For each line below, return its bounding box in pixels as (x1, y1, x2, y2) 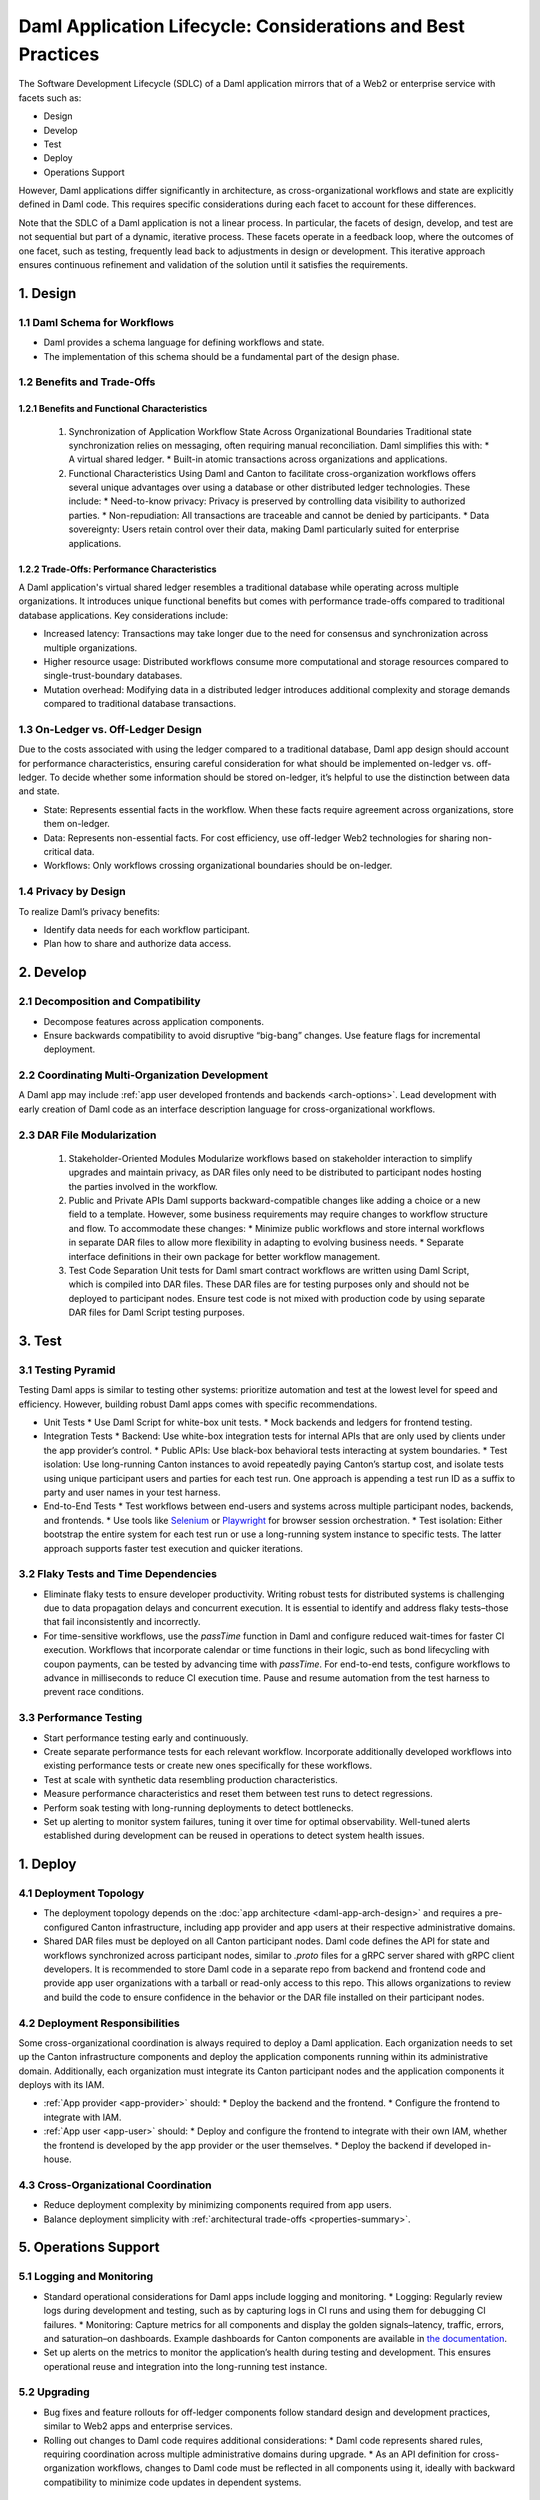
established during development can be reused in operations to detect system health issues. (43, 1830, 425, 1842)
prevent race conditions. (43, 1686, 144, 1698)
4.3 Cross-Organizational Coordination (18, 2178, 212, 2192)
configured (43, 1921, 89, 1933)
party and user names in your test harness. (43, 1486, 221, 1498)
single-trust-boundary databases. (43, 670, 183, 682)
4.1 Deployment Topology (18, 1886, 145, 1900)
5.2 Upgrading (18, 2385, 90, 2399)
